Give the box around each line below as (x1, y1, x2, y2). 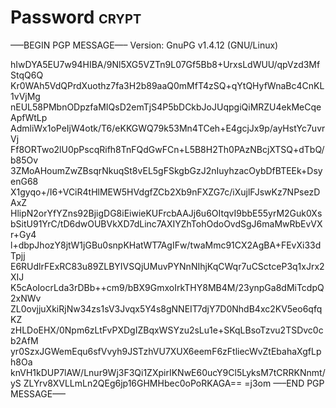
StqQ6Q (10, 69, 44, 81)
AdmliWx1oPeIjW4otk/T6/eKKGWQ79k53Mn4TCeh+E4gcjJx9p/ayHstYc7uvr (10, 122, 326, 134)
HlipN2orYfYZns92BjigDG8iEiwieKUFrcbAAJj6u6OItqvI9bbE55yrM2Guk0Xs (10, 207, 323, 219)
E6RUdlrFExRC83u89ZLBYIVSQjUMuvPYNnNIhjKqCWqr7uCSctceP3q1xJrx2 (10, 260, 325, 272)
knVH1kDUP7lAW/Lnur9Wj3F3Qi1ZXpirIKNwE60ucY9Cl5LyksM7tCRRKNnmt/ (10, 366, 326, 378)
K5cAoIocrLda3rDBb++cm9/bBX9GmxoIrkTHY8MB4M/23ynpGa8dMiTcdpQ (10, 281, 325, 293)
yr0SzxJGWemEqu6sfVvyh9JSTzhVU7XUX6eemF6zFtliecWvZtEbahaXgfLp (10, 345, 322, 357)
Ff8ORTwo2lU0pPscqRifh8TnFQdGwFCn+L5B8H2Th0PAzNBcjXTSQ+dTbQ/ (10, 143, 325, 155)
